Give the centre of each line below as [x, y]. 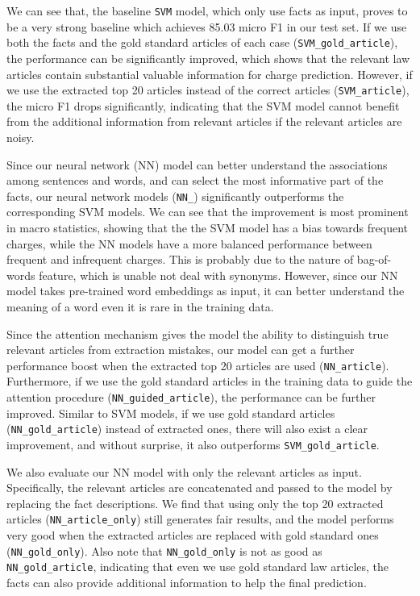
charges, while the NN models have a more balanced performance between [189, 243]
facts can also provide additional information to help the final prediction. [187, 582]
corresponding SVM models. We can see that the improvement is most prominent [208, 212]
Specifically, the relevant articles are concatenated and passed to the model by [200, 488]
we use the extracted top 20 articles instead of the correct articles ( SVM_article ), [208, 90]
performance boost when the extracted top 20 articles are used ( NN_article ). [198, 365]
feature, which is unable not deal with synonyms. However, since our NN [218, 275]
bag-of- [374, 259]
